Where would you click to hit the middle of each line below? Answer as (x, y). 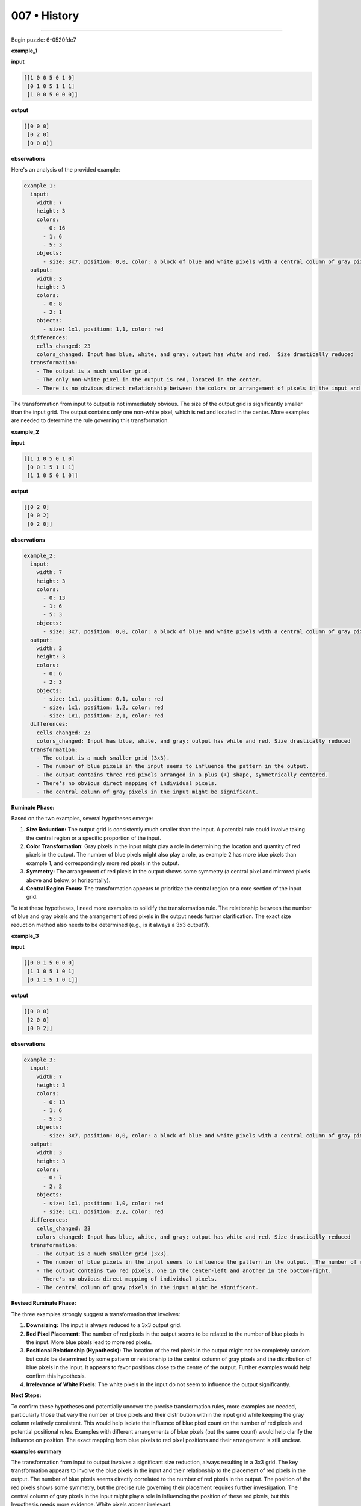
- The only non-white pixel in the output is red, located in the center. (149, 380)
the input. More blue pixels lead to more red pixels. (89, 1342)
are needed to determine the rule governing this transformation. (90, 420)
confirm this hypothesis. (56, 1376)
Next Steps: (26, 1395)
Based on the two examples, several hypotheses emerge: (82, 818)
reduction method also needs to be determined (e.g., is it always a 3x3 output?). (110, 925)
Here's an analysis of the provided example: (66, 170)
